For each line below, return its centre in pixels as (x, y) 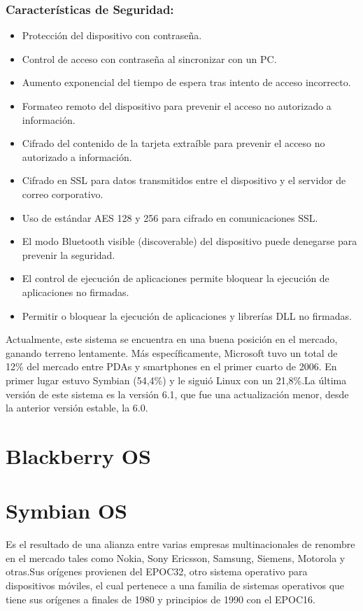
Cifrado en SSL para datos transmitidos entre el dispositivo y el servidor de (184, 180)
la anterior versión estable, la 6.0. (77, 408)
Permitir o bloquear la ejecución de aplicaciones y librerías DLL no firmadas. (187, 315)
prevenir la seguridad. (69, 254)
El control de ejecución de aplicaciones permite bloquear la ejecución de (176, 278)
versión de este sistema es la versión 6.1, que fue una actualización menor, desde (177, 394)
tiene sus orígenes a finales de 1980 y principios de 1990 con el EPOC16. (161, 599)
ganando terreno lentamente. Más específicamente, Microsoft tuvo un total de (172, 352)
